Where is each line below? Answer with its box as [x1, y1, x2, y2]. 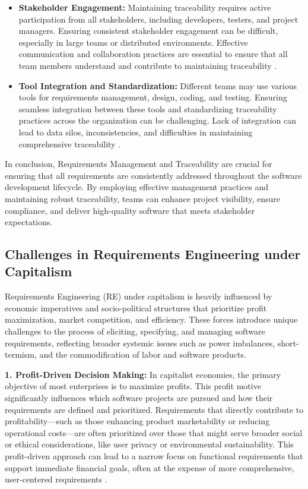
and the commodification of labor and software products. [39, 348, 246, 361]
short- [277, 336, 299, 349]
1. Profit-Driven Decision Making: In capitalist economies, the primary [5, 368, 281, 380]
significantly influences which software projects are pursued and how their [5, 392, 273, 404]
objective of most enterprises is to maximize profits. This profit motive [5, 380, 261, 392]
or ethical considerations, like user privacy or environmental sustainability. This [5, 438, 294, 450]
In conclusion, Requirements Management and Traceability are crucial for [5, 157, 272, 170]
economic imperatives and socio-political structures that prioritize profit [5, 301, 267, 314]
